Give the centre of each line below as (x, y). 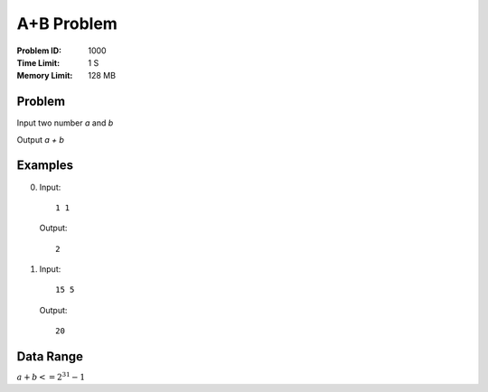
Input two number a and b (65, 123)
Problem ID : (39, 51)
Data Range (50, 357)
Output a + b (41, 139)
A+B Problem (67, 23)
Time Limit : (38, 62)
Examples (45, 166)
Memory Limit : (45, 76)
